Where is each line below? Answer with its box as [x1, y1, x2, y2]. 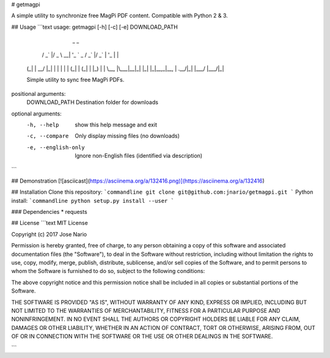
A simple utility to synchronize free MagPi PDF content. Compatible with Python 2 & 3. [11, 12, 229, 20]
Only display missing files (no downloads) [75, 132, 180, 140]
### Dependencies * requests [11, 208, 88, 216]
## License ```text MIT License [11, 219, 88, 227]
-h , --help [26, 121, 59, 128]
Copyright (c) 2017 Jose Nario [11, 230, 87, 238]
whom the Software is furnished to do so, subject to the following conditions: [11, 268, 205, 275]
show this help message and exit [75, 121, 157, 128]
